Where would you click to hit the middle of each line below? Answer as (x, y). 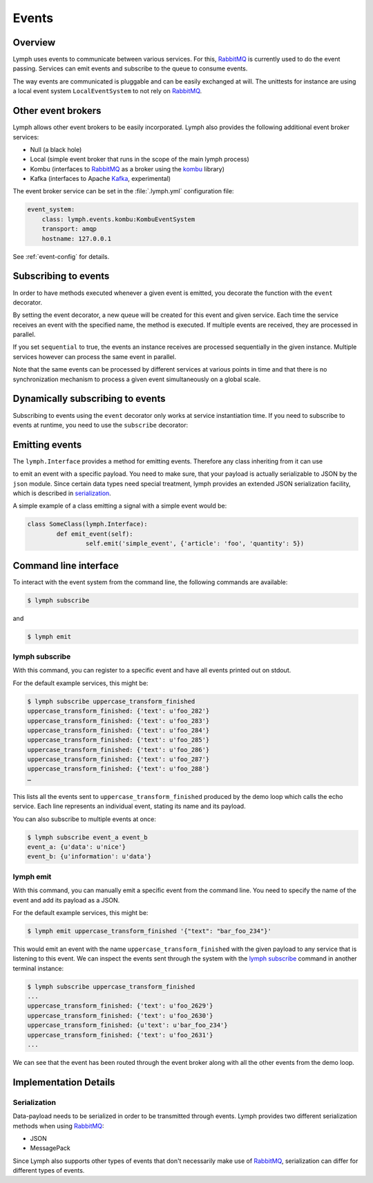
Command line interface (66, 565)
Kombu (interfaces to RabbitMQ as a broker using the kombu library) (127, 169)
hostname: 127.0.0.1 (77, 239)
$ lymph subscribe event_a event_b (87, 837)
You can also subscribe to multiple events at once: (85, 819)
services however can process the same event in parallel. (95, 356)
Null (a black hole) (56, 149)
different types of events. (49, 1171)
